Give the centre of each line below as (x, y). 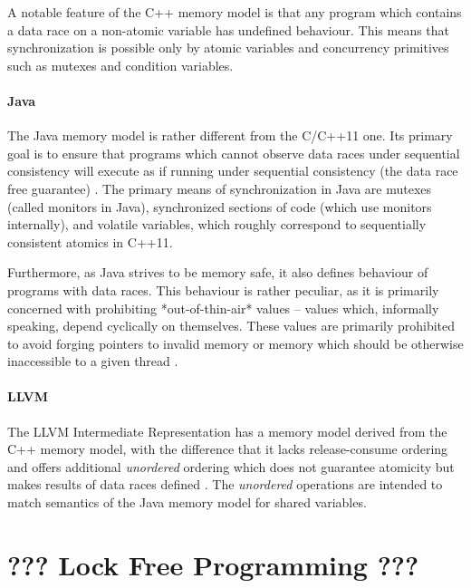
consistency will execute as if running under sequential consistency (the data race (233, 171)
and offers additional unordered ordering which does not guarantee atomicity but (231, 466)
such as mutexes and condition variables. (120, 65)
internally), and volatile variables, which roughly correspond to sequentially (217, 224)
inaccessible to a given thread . (93, 361)
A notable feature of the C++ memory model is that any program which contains (235, 12)
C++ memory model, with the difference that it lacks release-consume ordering (228, 449)
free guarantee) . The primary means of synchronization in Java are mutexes (220, 188)
